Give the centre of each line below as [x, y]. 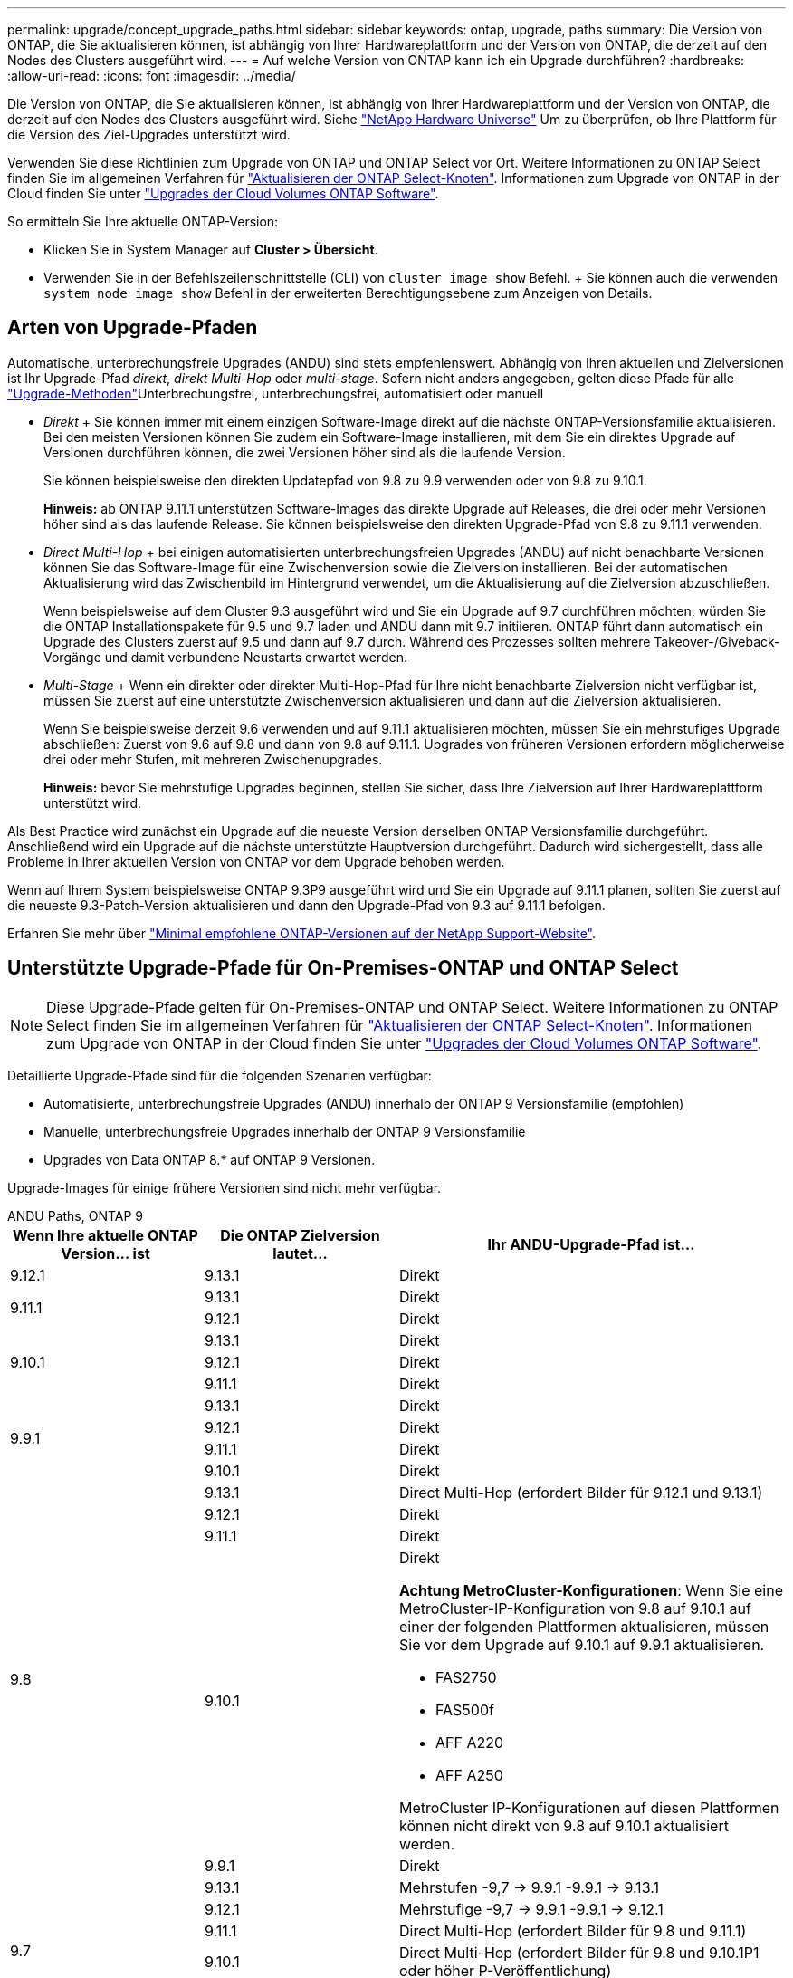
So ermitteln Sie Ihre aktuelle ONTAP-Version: [143, 221]
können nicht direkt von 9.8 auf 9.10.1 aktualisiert [564, 1825]
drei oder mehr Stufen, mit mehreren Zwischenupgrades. [213, 759]
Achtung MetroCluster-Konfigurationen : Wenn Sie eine [591, 1590]
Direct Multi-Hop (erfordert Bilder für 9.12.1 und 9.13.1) [581, 1492]
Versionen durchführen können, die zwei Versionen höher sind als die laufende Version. [305, 452]
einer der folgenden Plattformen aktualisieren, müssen [584, 1626]
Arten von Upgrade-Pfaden [133, 328]
